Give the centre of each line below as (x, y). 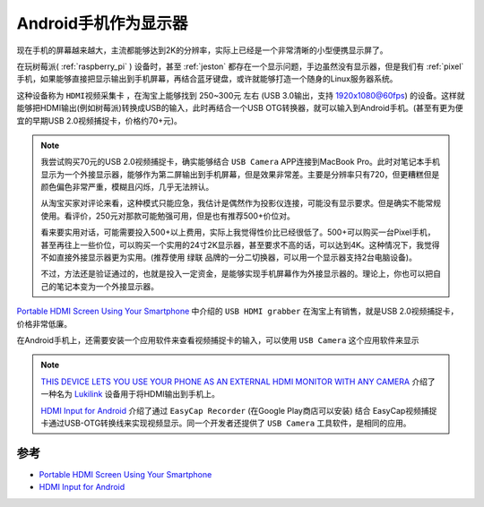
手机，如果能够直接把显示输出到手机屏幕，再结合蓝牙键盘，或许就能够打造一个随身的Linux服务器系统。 (207, 79)
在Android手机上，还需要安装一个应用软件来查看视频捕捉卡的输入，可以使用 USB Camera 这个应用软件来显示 (218, 339)
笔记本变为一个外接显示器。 (107, 286)
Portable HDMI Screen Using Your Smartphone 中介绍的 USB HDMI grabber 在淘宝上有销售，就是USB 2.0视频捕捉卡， (238, 311)
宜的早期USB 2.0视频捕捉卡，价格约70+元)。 (99, 120)
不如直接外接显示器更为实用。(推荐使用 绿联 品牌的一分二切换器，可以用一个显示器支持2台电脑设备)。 (229, 258)
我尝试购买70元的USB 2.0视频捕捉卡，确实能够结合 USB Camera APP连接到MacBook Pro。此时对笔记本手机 (241, 162)
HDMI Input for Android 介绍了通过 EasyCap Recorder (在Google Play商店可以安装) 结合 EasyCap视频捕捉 (239, 410)
